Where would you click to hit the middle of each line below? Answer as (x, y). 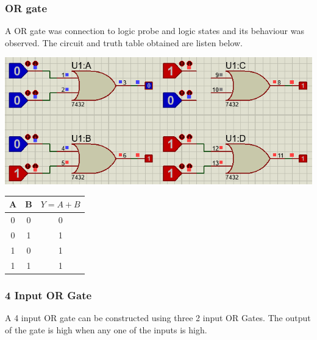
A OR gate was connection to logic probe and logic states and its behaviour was (155, 31)
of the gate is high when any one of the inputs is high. (106, 329)
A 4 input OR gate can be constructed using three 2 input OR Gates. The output (158, 318)
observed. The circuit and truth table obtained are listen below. (124, 42)
